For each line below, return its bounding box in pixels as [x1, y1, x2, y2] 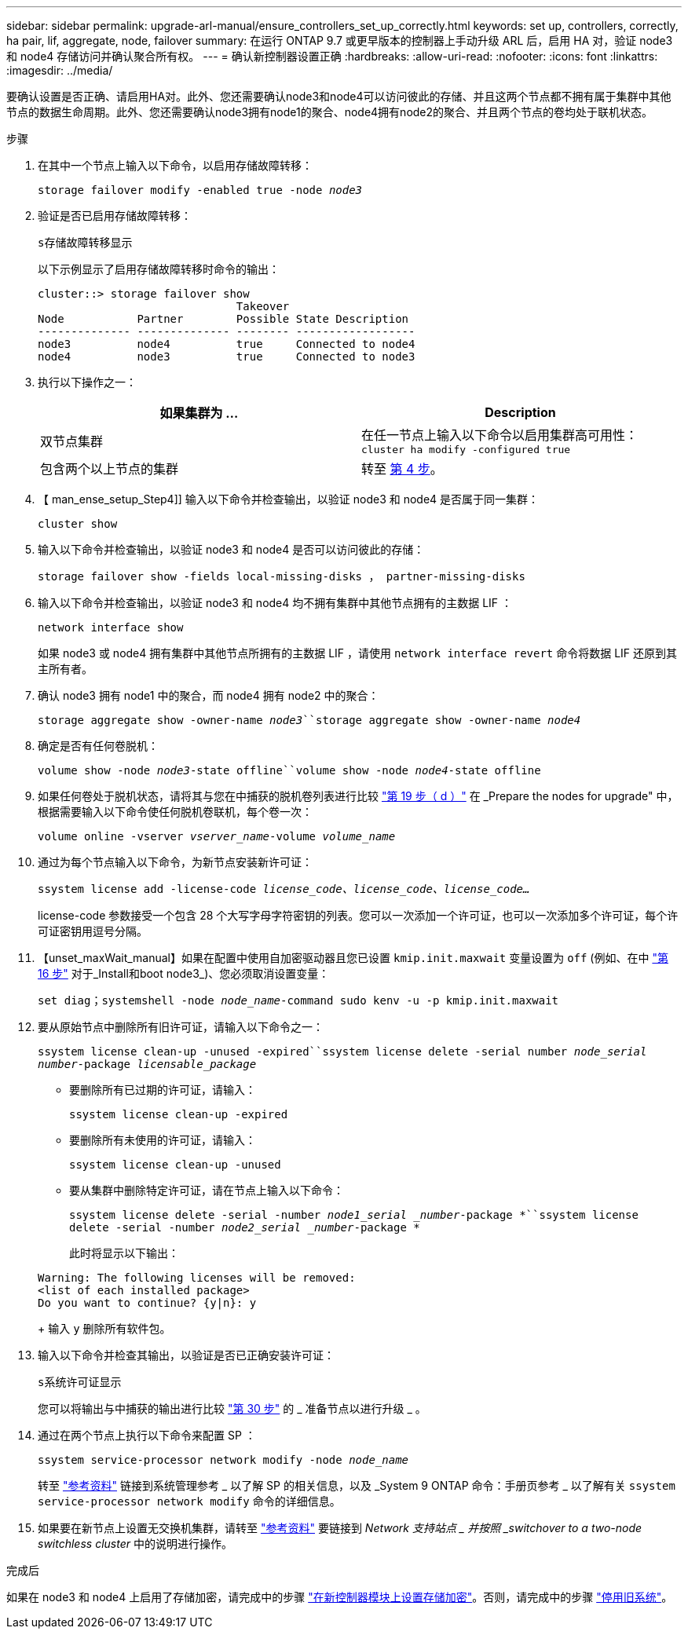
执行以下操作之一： [38, 375, 137, 389]
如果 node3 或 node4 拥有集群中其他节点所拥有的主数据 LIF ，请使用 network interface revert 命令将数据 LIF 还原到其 [38, 646, 678, 660]
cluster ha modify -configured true [361, 444, 571, 455]
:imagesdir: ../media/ [6, 64, 113, 77]
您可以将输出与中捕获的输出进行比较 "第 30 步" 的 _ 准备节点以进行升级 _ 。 [38, 1402, 426, 1415]
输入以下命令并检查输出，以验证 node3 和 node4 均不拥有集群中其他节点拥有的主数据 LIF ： [38, 596, 513, 609]
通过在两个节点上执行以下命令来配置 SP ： [38, 1428, 256, 1442]
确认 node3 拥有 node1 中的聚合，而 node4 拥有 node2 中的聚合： [38, 689, 379, 702]
